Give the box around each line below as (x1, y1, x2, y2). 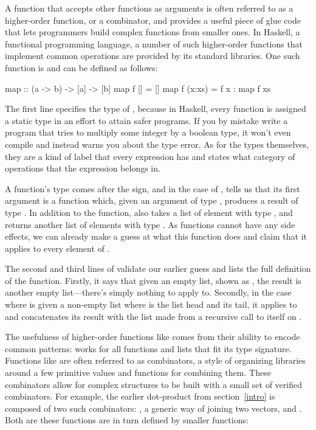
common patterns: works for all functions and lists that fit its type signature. (5, 342, 292, 355)
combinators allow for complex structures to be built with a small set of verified (5, 378, 303, 390)
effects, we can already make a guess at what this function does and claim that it (5, 230, 307, 243)
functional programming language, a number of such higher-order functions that (5, 37, 303, 50)
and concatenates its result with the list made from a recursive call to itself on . (5, 310, 302, 322)
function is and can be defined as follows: (5, 61, 158, 74)
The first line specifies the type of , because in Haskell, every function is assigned (5, 102, 306, 115)
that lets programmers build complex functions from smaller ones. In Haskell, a (5, 26, 300, 38)
